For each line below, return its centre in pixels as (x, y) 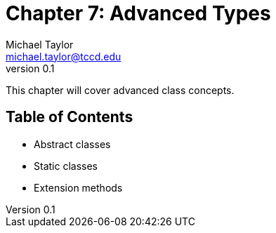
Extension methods (78, 187)
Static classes (66, 166)
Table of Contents (70, 117)
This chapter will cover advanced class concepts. (120, 90)
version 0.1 (30, 68)
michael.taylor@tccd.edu (64, 56)
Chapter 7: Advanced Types (138, 13)
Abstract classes (72, 144)
